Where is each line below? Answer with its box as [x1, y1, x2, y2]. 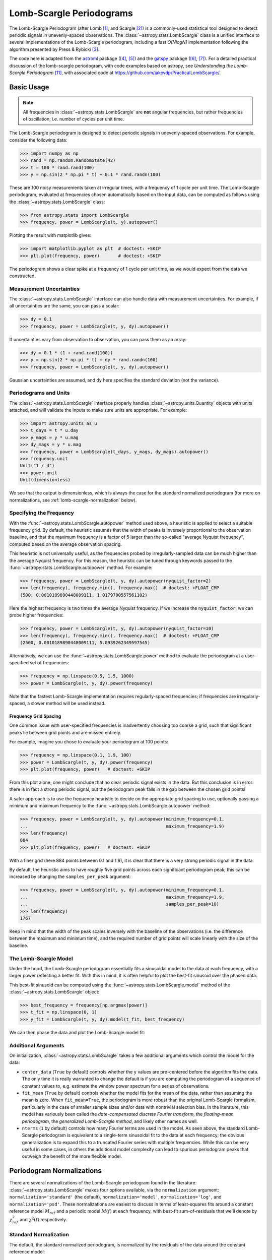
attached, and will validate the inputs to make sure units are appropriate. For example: [9, 407, 187, 413]
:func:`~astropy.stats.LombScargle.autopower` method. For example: [9, 564, 153, 571]
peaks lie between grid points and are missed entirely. [9, 729, 122, 735]
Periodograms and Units [9, 390, 70, 397]
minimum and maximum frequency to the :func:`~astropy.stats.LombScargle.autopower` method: [9, 803, 211, 809]
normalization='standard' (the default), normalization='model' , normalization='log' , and [9, 1194, 222, 1200]
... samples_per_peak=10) [20, 901, 219, 907]
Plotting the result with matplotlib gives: [9, 232, 92, 238]
